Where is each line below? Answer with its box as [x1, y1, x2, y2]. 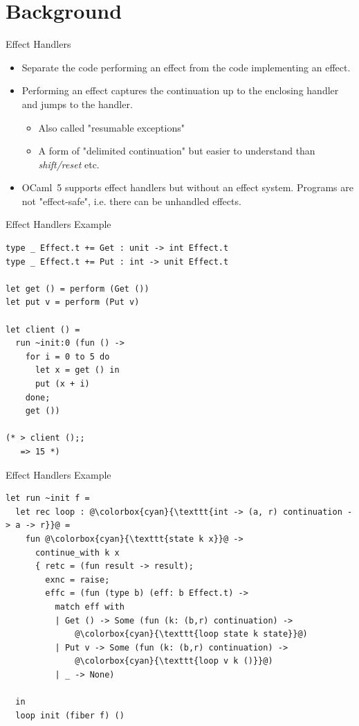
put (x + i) [35, 379, 90, 389]
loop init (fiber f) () [15, 710, 125, 720]
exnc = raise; [45, 574, 110, 585]
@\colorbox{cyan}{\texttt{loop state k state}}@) [75, 629, 308, 639]
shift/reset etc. [38, 157, 100, 171]
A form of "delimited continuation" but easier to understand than [38, 143, 315, 158]
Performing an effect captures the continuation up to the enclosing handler [21, 83, 339, 98]
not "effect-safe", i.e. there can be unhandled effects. [21, 193, 241, 208]
